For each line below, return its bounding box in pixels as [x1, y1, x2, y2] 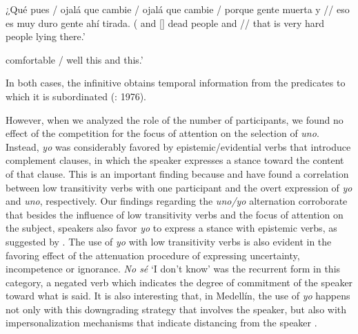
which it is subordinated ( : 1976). [6, 89, 147, 103]
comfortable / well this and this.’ [6, 52, 143, 66]
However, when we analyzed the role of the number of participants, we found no [6, 112, 344, 127]
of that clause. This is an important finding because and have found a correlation [6, 166, 349, 180]
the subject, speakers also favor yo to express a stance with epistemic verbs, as [6, 221, 337, 235]
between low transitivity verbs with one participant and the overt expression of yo [6, 180, 352, 194]
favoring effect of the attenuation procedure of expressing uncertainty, [6, 248, 300, 262]
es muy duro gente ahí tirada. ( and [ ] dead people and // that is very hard [6, 15, 324, 30]
